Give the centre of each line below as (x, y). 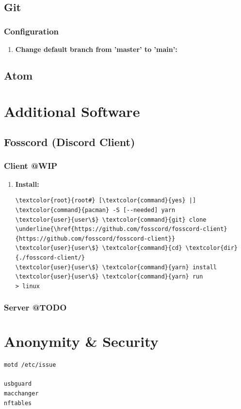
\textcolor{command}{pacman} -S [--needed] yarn (95, 210)
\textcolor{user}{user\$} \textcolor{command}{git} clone (111, 220)
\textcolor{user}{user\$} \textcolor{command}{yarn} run (109, 277)
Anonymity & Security (81, 341)
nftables (18, 403)
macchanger (21, 394)
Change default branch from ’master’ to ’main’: (96, 49)
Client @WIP (31, 166)
